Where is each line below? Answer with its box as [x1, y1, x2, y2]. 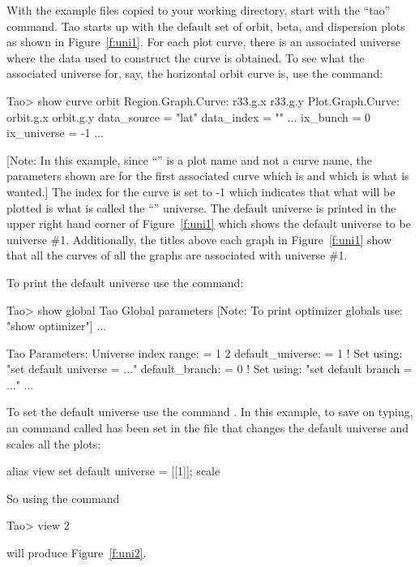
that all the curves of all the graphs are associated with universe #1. [6, 247, 348, 264]
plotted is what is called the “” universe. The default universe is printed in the [6, 199, 396, 216]
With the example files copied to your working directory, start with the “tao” [6, 2, 391, 18]
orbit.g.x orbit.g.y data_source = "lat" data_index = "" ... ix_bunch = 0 [6, 108, 370, 125]
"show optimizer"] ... [6, 317, 106, 334]
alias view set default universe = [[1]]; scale [6, 462, 220, 479]
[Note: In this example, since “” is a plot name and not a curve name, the [6, 151, 372, 168]
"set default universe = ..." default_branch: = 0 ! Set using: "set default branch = [6, 360, 413, 377]
